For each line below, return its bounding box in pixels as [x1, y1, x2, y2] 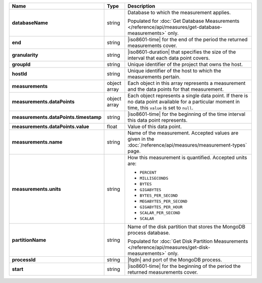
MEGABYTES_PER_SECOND [139, 199, 188, 204]
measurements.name [12, 139, 63, 145]
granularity [12, 51, 38, 58]
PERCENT [139, 170, 157, 175]
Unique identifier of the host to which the [127, 67, 221, 74]
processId [12, 256, 36, 263]
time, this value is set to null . [127, 104, 194, 111]
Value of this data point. [127, 123, 182, 130]
